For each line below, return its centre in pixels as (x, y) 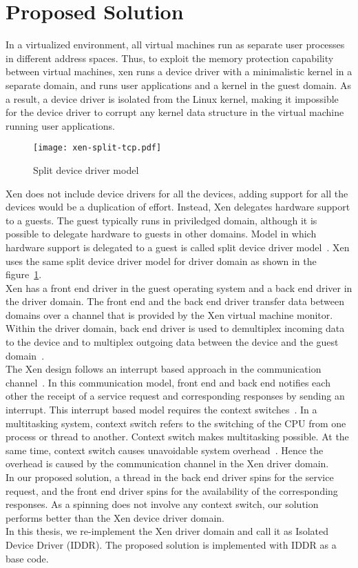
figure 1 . (24, 274)
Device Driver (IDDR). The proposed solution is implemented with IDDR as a (171, 544)
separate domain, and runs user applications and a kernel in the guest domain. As (178, 85)
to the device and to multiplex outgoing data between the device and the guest (172, 342)
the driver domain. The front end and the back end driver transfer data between (175, 301)
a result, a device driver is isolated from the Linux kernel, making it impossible (172, 98)
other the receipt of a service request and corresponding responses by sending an (175, 396)
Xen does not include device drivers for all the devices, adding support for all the (177, 193)
